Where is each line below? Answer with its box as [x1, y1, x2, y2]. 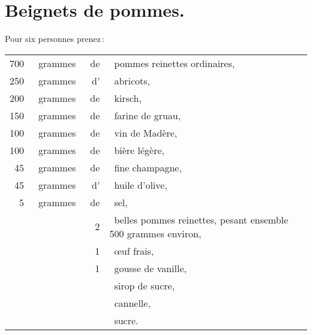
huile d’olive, [114, 177, 167, 192]
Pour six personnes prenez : [5, 32, 104, 45]
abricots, [114, 73, 151, 87]
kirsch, [114, 90, 142, 105]
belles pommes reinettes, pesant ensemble [114, 212, 289, 227]
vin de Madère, [114, 125, 178, 140]
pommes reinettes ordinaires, [114, 56, 235, 70]
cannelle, [114, 295, 151, 310]
